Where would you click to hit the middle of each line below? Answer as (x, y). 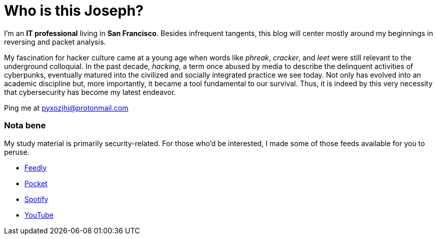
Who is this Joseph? (74, 11)
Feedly (36, 167)
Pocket (36, 183)
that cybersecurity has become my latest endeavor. (90, 92)
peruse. (17, 152)
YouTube (39, 215)
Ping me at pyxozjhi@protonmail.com (66, 108)
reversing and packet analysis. (55, 42)
